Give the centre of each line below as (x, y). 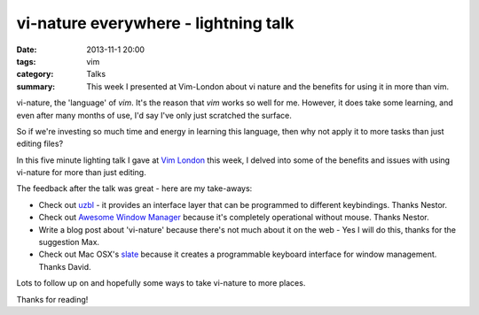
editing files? (40, 144)
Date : (27, 50)
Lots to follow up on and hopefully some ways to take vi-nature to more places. (161, 283)
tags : (26, 61)
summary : (36, 86)
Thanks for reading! (52, 299)
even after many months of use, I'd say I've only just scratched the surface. (154, 115)
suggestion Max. (69, 242)
